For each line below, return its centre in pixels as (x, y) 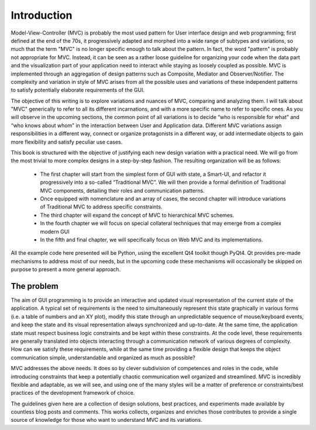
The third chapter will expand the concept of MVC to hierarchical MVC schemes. (137, 215)
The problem (35, 286)
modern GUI (55, 231)
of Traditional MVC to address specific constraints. (101, 207)
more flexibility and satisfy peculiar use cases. (67, 142)
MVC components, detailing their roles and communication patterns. (122, 190)
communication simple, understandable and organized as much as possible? (103, 357)
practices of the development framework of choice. (73, 393)
